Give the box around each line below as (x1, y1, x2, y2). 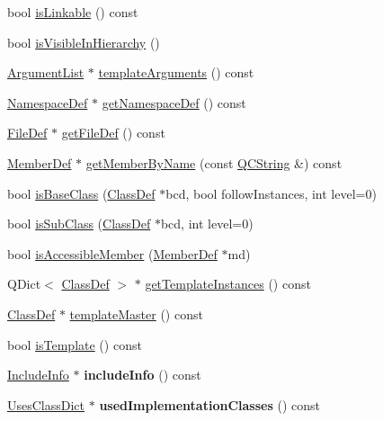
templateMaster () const (69, 304, 203, 323)
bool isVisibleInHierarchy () (7, 32, 160, 51)
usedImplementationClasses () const (99, 395, 320, 414)
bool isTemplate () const (7, 335, 142, 354)
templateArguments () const (98, 63, 254, 82)
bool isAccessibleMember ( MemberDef (7, 244, 218, 263)
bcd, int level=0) (160, 214, 254, 233)
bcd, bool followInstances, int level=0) (165, 184, 377, 202)
